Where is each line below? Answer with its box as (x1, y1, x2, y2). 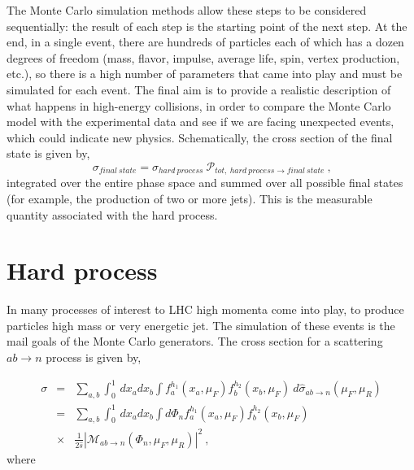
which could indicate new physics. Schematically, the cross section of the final (7, 128, 393, 146)
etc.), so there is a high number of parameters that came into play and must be (7, 65, 403, 82)
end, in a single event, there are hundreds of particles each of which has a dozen (7, 33, 404, 50)
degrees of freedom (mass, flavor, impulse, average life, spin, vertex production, (7, 49, 400, 66)
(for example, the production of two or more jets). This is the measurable (7, 189, 373, 207)
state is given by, (7, 145, 90, 162)
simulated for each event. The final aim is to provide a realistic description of (7, 81, 391, 98)
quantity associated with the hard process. (7, 206, 218, 223)
